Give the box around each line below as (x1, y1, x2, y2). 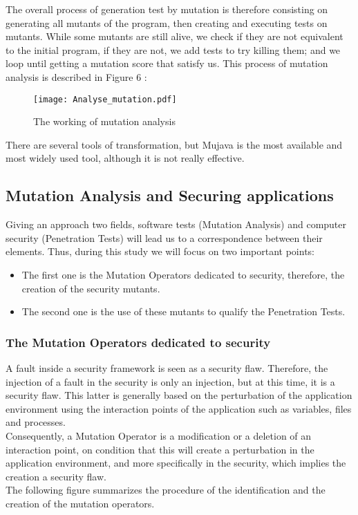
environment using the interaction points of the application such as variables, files (6, 401, 352, 415)
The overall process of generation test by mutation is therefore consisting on (6, 2, 328, 16)
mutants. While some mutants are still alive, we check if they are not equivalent (6, 29, 343, 44)
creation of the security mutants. (21, 281, 160, 295)
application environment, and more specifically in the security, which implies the (6, 456, 346, 470)
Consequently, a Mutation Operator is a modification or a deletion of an (6, 428, 312, 442)
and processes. (6, 415, 66, 429)
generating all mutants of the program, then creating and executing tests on (6, 15, 328, 30)
